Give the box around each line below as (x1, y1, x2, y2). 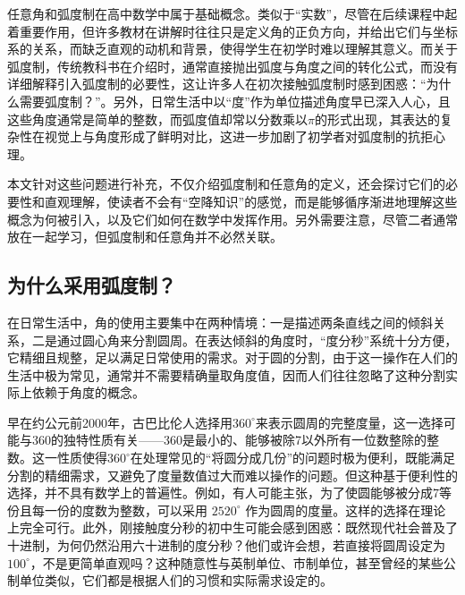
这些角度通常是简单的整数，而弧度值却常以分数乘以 (7, 109, 308, 128)
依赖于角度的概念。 (31, 383, 145, 402)
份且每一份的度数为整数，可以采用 (7, 500, 207, 519)
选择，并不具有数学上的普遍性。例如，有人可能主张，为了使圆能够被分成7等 (7, 483, 452, 502)
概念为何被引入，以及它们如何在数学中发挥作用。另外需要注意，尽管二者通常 (7, 209, 458, 228)
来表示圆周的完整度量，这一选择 (255, 412, 444, 431)
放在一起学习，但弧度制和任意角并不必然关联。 (7, 227, 283, 246)
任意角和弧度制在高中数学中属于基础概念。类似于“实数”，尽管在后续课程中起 (7, 4, 458, 22)
